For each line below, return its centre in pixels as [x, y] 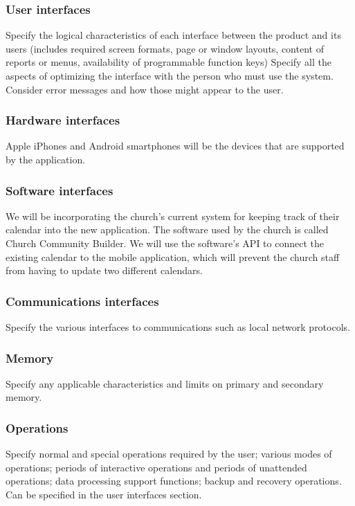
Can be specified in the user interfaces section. [104, 494]
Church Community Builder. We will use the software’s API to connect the [165, 243]
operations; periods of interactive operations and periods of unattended [156, 467]
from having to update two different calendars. [104, 270]
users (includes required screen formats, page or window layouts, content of [165, 48]
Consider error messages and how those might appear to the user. [145, 89]
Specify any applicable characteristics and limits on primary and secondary [165, 383]
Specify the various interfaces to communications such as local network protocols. [178, 327]
